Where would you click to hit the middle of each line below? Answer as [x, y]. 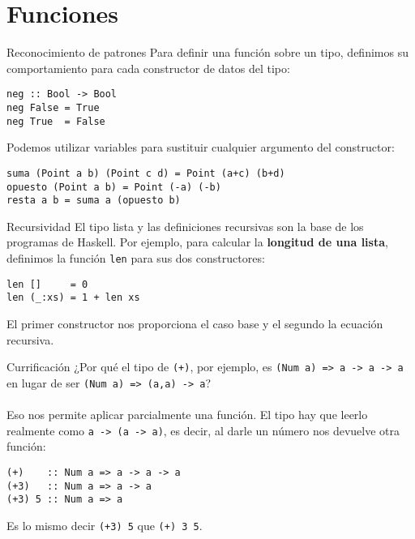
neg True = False [56, 121]
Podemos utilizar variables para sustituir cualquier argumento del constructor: [201, 147]
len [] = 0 [47, 284]
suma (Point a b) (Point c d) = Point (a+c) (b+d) [146, 173]
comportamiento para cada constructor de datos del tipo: [148, 68]
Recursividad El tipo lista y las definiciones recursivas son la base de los [185, 226]
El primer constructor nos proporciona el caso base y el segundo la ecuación [195, 323]
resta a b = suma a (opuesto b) [94, 201]
